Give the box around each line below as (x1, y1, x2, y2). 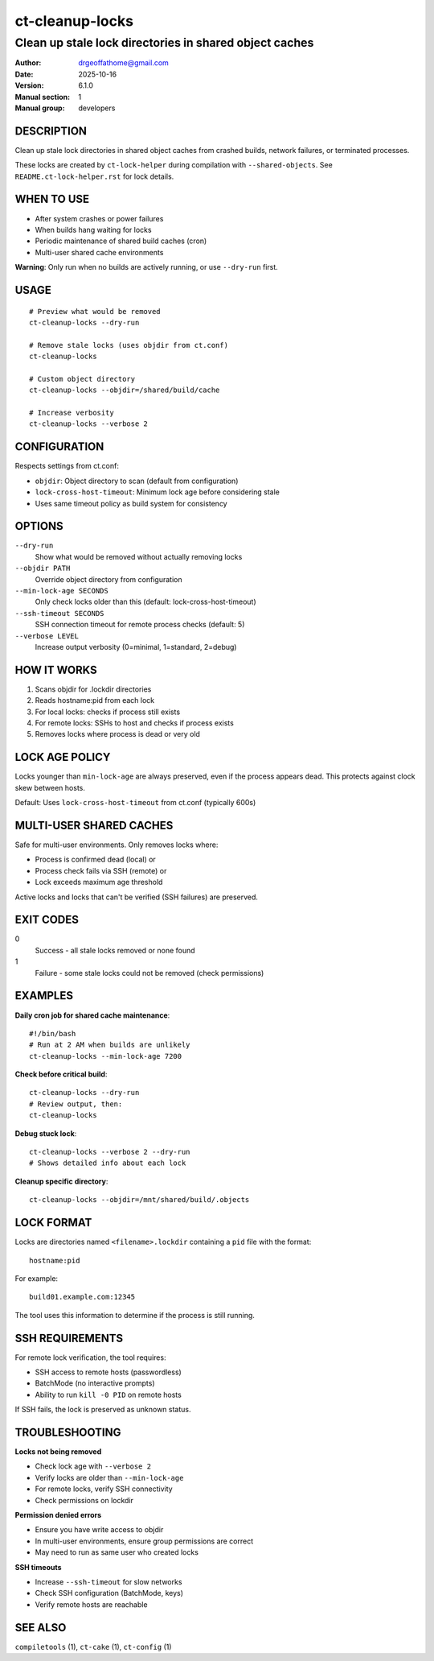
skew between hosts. (14, 783, 86, 792)
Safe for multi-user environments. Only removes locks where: (14, 840, 219, 849)
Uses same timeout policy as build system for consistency (35, 498, 228, 508)
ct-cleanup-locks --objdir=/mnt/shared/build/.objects (29, 1196, 250, 1204)
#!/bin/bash (29, 1029, 76, 1038)
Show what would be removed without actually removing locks (35, 552, 243, 561)
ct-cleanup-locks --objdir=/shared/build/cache (29, 386, 220, 395)
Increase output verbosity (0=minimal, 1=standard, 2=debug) (35, 642, 237, 651)
